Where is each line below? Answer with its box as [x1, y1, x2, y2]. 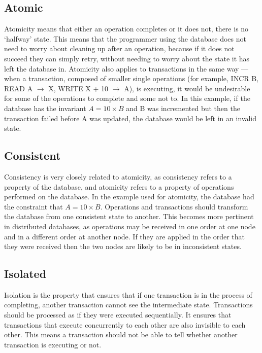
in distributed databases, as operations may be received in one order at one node [4, 221, 255, 231]
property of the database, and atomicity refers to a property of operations [4, 181, 234, 192]
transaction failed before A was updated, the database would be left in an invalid [4, 113, 256, 123]
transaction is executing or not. [4, 339, 102, 349]
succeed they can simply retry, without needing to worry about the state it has [4, 53, 250, 63]
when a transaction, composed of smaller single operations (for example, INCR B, [4, 73, 259, 84]
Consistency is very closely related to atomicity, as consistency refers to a [4, 171, 232, 182]
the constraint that [4, 201, 63, 211]
